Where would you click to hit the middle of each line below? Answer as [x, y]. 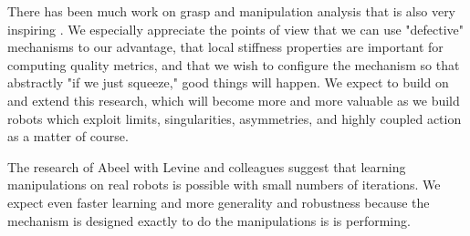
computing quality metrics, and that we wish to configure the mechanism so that [234, 64]
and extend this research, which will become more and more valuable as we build [234, 100]
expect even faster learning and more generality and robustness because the [219, 202]
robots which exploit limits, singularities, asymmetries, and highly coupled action [235, 118]
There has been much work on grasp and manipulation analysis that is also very [232, 11]
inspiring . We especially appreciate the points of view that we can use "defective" [236, 29]
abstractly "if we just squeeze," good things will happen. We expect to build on [228, 82]
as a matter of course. [68, 136]
